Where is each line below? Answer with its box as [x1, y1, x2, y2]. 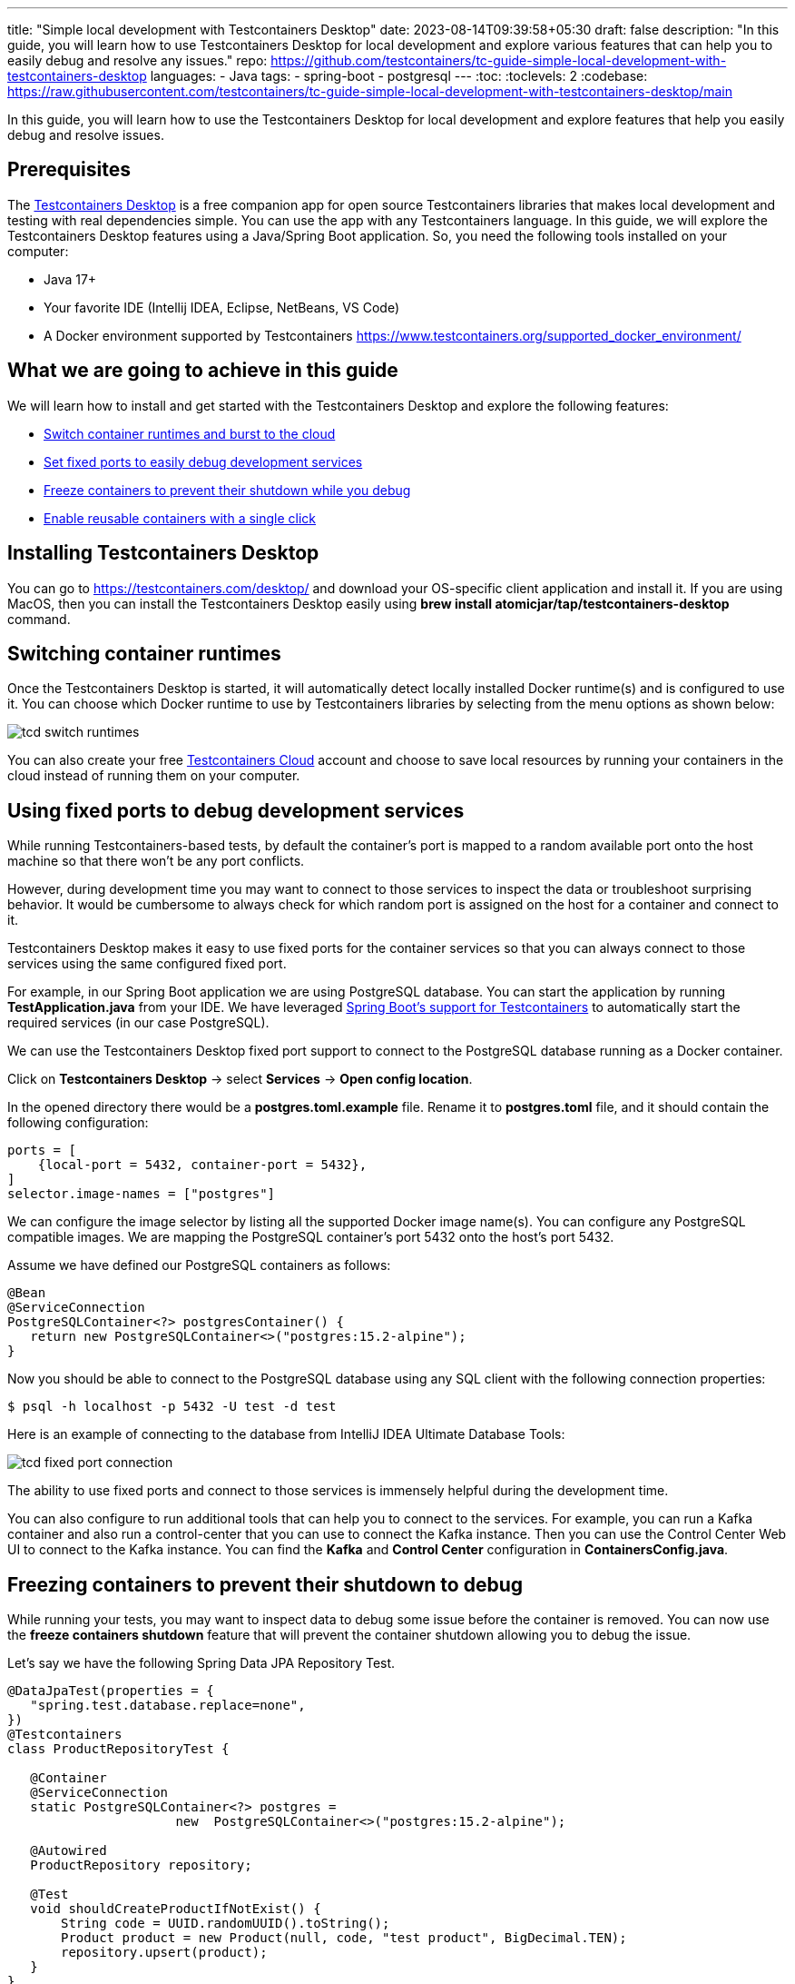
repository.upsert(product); [61, 1945, 268, 1960]
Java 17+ [44, 271, 97, 287]
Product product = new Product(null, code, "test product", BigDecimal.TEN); [61, 1930, 627, 1946]
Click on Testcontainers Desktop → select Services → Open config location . [7, 1071, 473, 1087]
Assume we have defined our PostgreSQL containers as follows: [7, 1257, 391, 1274]
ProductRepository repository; [30, 1858, 252, 1873]
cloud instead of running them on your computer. [7, 768, 300, 784]
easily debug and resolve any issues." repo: [7, 53, 268, 68]
